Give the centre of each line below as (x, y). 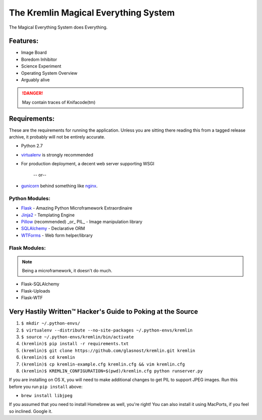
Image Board (34, 52)
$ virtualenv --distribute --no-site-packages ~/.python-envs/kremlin (107, 330)
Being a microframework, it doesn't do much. (67, 271)
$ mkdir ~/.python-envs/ (50, 324)
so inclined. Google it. (31, 411)
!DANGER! (33, 93)
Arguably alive (35, 80)
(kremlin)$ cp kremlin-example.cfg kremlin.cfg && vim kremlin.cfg (103, 364)
